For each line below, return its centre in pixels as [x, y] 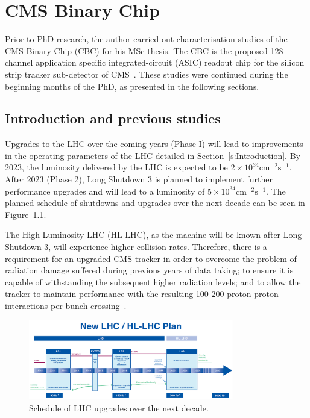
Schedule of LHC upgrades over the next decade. [119, 407]
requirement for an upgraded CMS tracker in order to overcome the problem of [151, 258]
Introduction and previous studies [113, 118]
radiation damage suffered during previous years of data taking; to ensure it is [149, 270]
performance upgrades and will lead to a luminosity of [105, 191]
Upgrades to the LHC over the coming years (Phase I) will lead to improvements [154, 144]
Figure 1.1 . [26, 214]
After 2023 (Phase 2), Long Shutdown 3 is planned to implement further [139, 179]
